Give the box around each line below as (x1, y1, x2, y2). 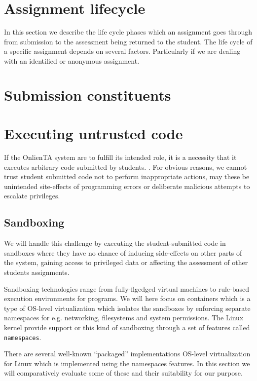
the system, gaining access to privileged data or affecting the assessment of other (4, 257, 248, 267)
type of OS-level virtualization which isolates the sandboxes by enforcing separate (4, 303, 251, 313)
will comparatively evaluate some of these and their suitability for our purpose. (4, 368, 243, 378)
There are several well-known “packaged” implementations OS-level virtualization (4, 348, 251, 359)
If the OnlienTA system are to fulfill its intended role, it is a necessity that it (4, 152, 237, 162)
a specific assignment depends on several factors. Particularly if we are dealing (4, 46, 241, 56)
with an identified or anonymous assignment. (4, 55, 140, 66)
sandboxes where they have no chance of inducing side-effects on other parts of (4, 247, 242, 258)
